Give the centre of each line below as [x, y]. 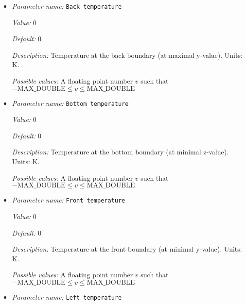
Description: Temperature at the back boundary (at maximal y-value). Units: [127, 55]
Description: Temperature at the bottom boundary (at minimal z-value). [120, 152]
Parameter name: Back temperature [67, 6]
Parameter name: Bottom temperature [70, 103]
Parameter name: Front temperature [69, 200]
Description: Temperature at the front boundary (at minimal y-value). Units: [127, 249]
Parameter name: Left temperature [67, 297]
